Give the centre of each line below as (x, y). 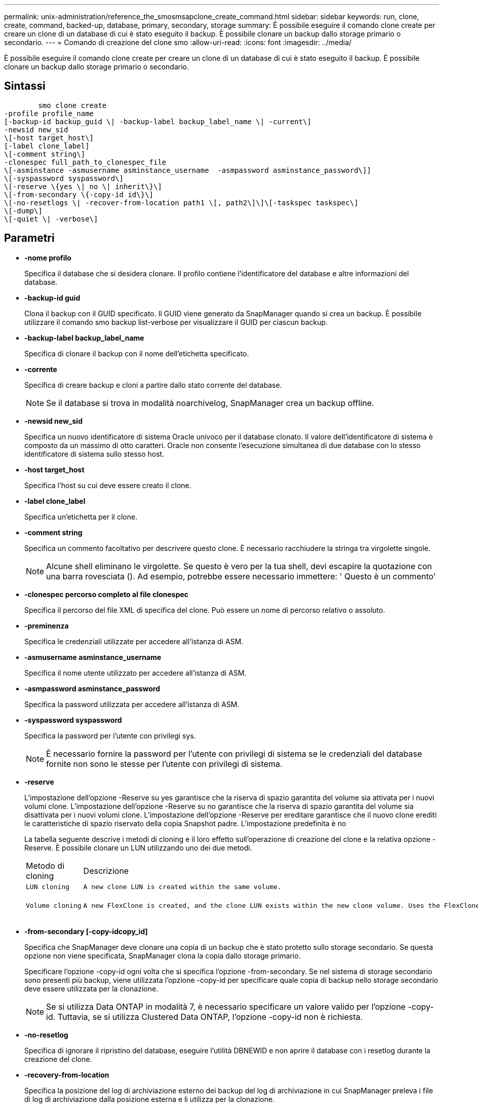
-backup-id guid (52, 298)
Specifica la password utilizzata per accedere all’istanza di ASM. (132, 704)
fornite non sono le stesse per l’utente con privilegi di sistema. (164, 764)
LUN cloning (48, 887)
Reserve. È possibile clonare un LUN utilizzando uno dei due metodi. (138, 847)
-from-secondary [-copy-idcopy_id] (86, 931)
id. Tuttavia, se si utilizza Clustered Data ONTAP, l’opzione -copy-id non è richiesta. (205, 1017)
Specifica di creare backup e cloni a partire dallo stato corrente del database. (153, 385)
